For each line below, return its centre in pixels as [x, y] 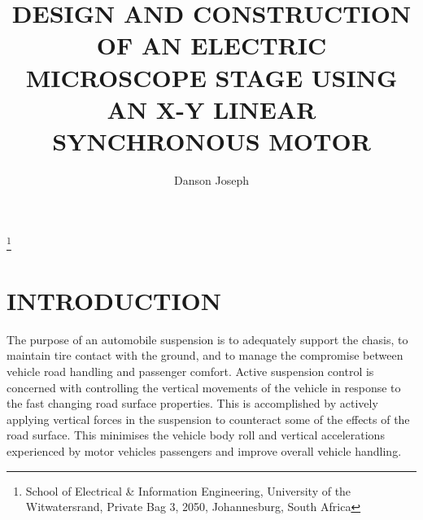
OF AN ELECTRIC [211, 45]
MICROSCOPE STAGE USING [211, 77]
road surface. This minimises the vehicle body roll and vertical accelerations [196, 435]
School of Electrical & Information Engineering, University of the [188, 490]
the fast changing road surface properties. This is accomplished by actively [192, 403]
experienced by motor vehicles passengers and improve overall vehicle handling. [204, 451]
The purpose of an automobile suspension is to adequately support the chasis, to [207, 339]
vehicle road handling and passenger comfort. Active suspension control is [190, 371]
